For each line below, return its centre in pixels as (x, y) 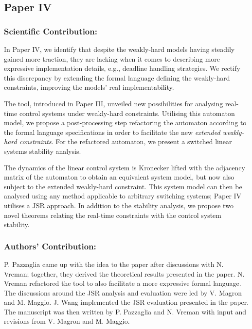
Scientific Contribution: (51, 31)
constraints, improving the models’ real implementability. (89, 87)
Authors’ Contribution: (50, 246)
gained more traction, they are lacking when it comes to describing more (112, 58)
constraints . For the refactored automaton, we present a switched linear (126, 141)
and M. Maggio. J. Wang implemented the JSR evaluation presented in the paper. (126, 302)
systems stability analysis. (43, 151)
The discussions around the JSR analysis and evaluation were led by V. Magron (123, 292)
